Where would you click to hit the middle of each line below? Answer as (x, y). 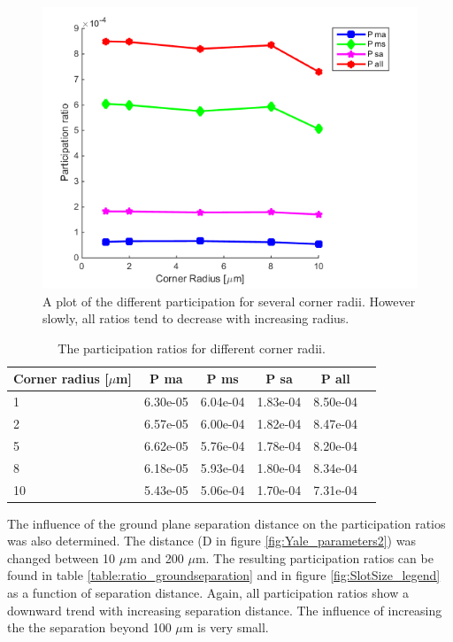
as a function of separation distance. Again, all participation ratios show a (208, 593)
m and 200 (155, 557)
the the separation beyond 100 (89, 627)
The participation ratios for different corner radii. (192, 348)
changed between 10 (61, 557)
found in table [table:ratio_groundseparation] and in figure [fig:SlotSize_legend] (224, 575)
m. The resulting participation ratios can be (314, 557)
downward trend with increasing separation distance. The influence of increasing (225, 610)
